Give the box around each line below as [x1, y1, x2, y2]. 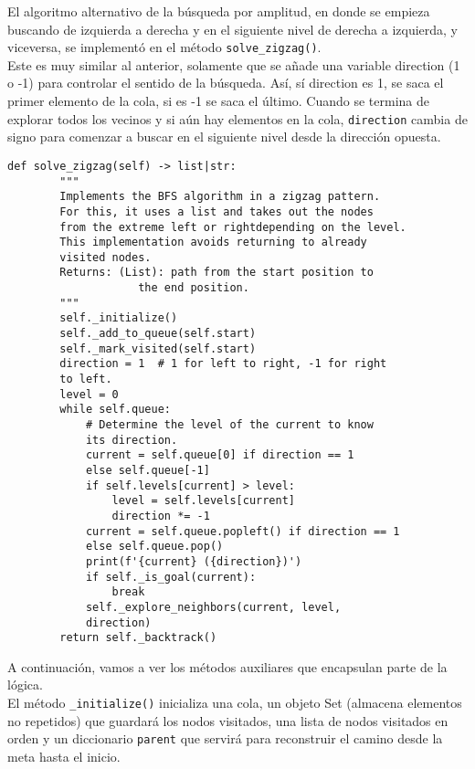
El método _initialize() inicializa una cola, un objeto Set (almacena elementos [7, 693, 462, 712]
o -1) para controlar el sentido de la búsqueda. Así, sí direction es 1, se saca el [7, 73, 444, 92]
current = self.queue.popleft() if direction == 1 [85, 524, 400, 538]
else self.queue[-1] [85, 464, 210, 477]
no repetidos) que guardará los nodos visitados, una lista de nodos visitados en [7, 711, 449, 730]
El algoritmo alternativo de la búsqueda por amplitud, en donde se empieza [7, 2, 430, 20]
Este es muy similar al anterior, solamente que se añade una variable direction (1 [7, 55, 460, 74]
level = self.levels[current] [111, 494, 295, 508]
